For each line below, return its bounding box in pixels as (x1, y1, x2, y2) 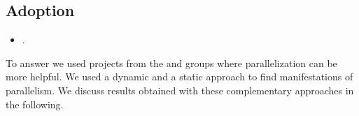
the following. (6, 96, 64, 111)
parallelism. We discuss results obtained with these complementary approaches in (6, 82, 354, 97)
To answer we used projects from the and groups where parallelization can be (6, 55, 337, 70)
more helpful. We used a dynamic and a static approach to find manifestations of (6, 69, 353, 84)
